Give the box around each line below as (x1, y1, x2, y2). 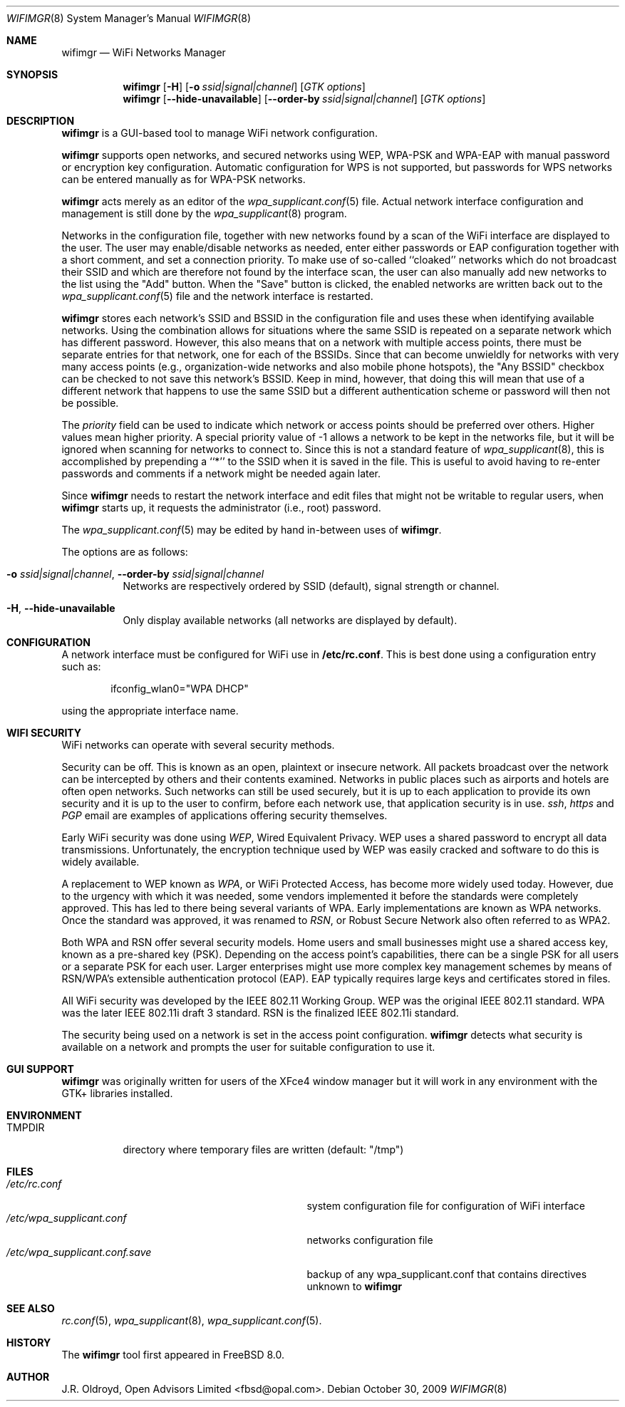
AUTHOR (6, 1371, 50, 1383)
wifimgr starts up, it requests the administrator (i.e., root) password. (61, 502, 381, 514)
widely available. (61, 856, 140, 868)
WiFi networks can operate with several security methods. (61, 739, 335, 751)
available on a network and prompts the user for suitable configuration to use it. (61, 1041, 435, 1053)
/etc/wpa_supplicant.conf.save (6, 1246, 152, 1258)
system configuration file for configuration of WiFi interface (306, 1200, 585, 1212)
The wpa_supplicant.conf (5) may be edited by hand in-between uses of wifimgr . (61, 524, 442, 536)
